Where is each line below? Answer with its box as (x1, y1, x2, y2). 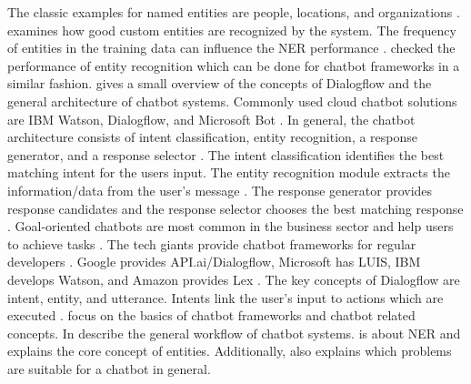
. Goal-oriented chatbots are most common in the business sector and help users (7, 217, 454, 236)
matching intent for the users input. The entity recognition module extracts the (7, 163, 450, 182)
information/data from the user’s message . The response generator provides (7, 180, 433, 199)
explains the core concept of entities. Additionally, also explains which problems (7, 341, 452, 360)
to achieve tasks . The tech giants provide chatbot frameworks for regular (7, 234, 416, 253)
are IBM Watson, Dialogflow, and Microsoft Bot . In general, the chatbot (7, 109, 416, 128)
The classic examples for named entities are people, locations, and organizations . (7, 3, 460, 21)
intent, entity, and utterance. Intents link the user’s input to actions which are (7, 288, 444, 307)
